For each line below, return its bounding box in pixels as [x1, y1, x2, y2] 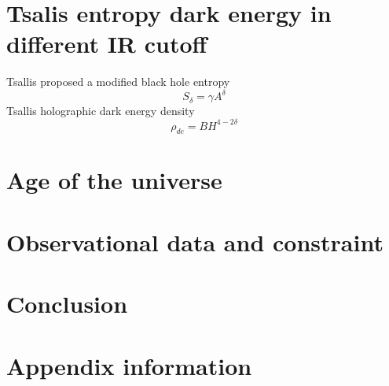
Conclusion [6, 288, 128, 320]
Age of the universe [6, 164, 222, 196]
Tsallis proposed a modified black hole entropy [6, 73, 230, 90]
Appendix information [6, 349, 252, 381]
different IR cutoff [6, 28, 207, 60]
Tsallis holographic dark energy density [6, 102, 195, 119]
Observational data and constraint [6, 225, 383, 258]
